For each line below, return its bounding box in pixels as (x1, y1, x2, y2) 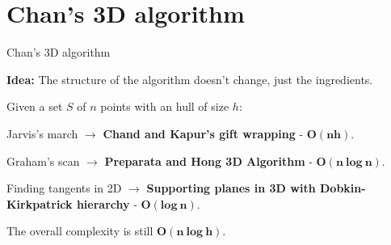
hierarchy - (76, 195, 137, 212)
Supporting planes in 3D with (146, 180, 316, 196)
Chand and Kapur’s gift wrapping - (103, 125, 304, 142)
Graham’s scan (6, 152, 80, 169)
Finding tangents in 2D (6, 180, 122, 196)
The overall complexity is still (6, 222, 153, 239)
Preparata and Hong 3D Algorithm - (104, 152, 313, 169)
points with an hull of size (100, 98, 229, 115)
